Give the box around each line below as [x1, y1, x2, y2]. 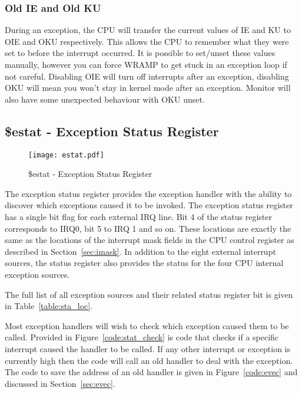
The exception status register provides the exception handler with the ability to [5, 187, 292, 199]
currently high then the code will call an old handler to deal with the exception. [5, 354, 293, 366]
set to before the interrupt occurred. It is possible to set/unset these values [5, 47, 276, 59]
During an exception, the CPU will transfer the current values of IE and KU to [5, 24, 291, 36]
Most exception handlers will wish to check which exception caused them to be [5, 319, 289, 331]
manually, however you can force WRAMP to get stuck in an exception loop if [5, 58, 287, 70]
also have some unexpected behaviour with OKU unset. [5, 93, 205, 105]
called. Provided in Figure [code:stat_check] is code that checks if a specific [5, 331, 279, 343]
